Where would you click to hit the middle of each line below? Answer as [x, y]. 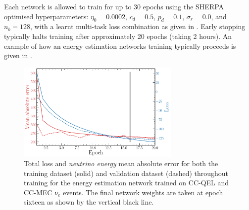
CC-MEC [38, 192]
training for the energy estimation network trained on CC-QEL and [126, 183]
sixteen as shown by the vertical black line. [89, 202]
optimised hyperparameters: [46, 16]
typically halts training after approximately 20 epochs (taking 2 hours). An [118, 36]
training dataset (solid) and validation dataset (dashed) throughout [126, 173]
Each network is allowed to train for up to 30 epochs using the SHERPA [114, 6]
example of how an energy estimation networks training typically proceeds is [120, 46]
